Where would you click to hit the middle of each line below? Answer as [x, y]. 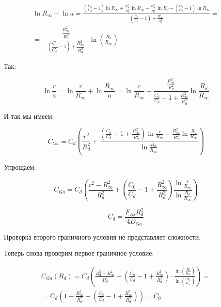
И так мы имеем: [29, 116]
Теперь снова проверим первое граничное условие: [79, 253]
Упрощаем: [20, 167]
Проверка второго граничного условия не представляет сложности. [103, 236]
